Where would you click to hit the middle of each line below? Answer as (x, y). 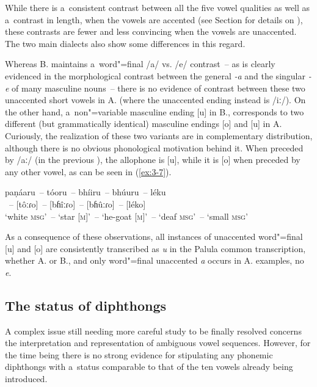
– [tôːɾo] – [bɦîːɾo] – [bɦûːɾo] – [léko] (77, 204)
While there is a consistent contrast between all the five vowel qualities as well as (158, 7)
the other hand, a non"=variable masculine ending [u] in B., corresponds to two (155, 111)
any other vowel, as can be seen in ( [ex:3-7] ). (88, 171)
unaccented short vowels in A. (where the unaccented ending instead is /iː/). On (155, 100)
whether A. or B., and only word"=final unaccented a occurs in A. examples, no (155, 260)
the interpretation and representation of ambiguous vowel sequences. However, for (158, 343)
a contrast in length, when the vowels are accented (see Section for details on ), (154, 19)
